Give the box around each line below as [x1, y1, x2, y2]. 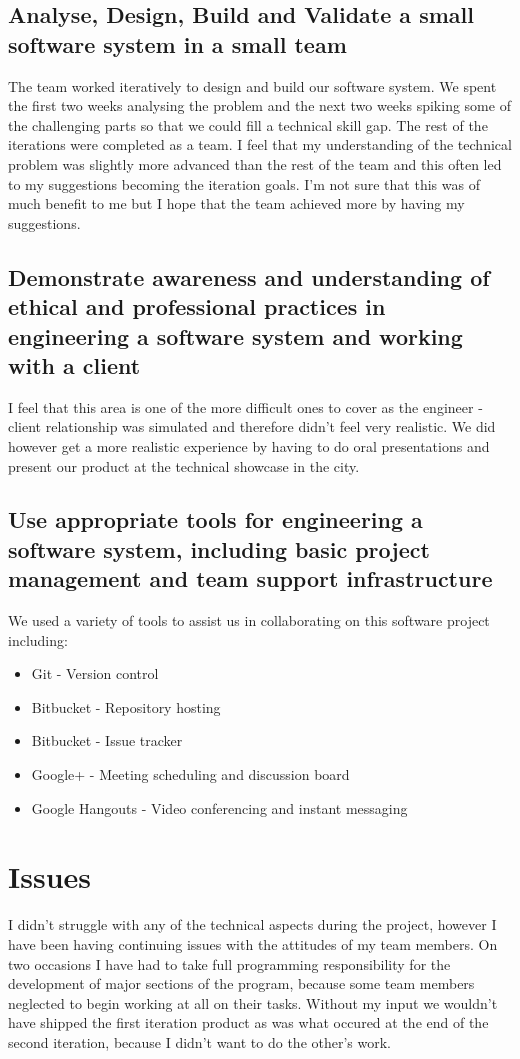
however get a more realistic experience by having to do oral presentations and [8, 435, 490, 456]
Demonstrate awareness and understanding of [8, 261, 490, 292]
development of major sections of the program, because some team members [8, 973, 475, 994]
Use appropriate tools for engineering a [8, 504, 423, 535]
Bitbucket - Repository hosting [31, 696, 221, 717]
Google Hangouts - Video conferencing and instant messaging [31, 797, 408, 818]
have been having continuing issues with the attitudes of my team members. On [8, 933, 498, 954]
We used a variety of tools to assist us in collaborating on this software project [8, 610, 490, 631]
